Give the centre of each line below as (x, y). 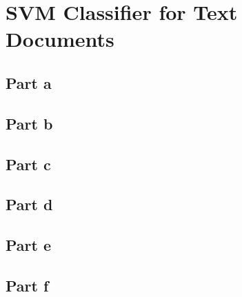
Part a (29, 82)
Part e (29, 245)
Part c (28, 164)
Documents (60, 39)
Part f (27, 285)
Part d (29, 204)
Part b (29, 123)
